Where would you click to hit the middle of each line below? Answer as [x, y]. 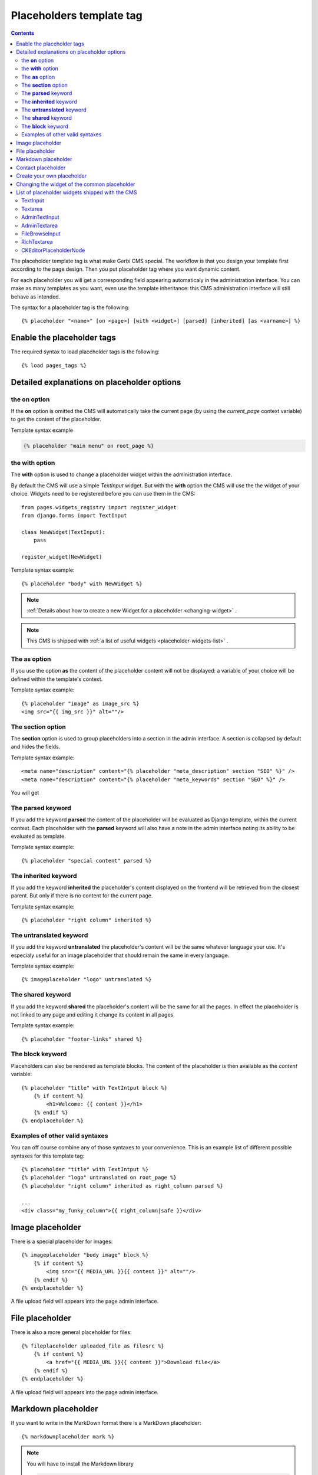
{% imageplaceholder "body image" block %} [85, 1255]
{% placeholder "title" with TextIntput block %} [95, 1088]
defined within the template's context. [57, 679]
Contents [23, 33]
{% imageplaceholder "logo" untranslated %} [87, 980]
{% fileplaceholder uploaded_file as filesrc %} [93, 1346]
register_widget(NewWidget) [62, 557]
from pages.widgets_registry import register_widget [99, 507]
